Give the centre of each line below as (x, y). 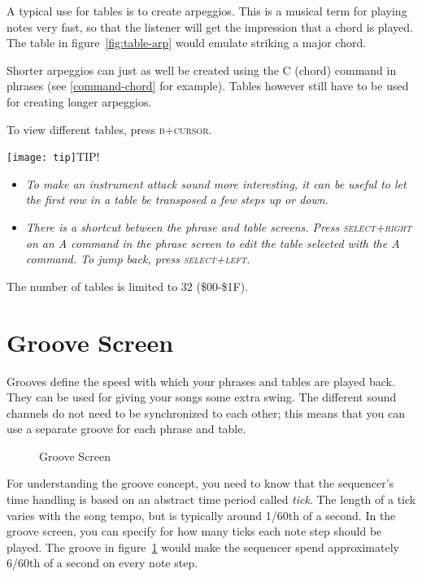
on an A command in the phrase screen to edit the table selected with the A (213, 243)
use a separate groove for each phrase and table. (126, 429)
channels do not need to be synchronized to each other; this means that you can (206, 412)
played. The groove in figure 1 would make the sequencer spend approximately (203, 547)
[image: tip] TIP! (53, 156)
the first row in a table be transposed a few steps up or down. (177, 200)
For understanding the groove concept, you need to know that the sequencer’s (200, 483)
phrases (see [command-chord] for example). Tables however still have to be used (208, 86)
